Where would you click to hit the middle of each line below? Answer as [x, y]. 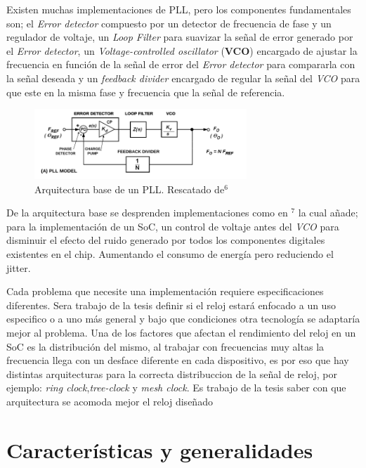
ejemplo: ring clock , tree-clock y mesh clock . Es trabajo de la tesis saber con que [176, 388]
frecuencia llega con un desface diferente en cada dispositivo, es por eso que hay [178, 360]
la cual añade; [328, 213]
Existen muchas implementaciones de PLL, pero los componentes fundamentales [179, 9]
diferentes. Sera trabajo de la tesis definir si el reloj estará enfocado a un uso [171, 305]
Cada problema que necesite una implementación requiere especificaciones [165, 291]
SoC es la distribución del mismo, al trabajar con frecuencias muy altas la [165, 346]
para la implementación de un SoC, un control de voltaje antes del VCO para [173, 226]
